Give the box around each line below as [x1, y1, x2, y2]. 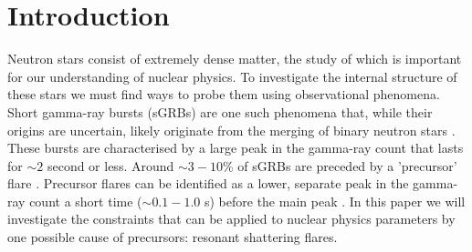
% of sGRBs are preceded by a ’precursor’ [222, 156, 457, 175]
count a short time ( [29, 191, 142, 210]
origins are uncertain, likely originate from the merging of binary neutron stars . [7, 120, 456, 139]
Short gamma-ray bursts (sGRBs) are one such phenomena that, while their [7, 102, 433, 121]
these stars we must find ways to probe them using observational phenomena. [7, 85, 440, 104]
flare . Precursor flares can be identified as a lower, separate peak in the [7, 174, 409, 193]
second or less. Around [47, 156, 174, 175]
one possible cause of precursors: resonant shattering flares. [7, 227, 338, 247]
